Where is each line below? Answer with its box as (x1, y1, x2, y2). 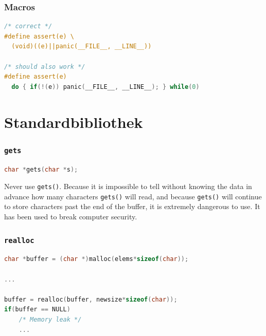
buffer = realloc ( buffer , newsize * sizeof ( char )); (4, 295, 178, 303)
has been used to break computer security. (4, 211, 137, 222)
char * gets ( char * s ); (4, 165, 78, 173)
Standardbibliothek (4, 111, 143, 132)
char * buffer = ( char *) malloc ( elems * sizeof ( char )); (4, 255, 189, 263)
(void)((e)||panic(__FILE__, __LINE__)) (11, 43, 152, 50)
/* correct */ (4, 23, 52, 30)
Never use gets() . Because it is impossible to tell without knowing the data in (4, 181, 252, 192)
